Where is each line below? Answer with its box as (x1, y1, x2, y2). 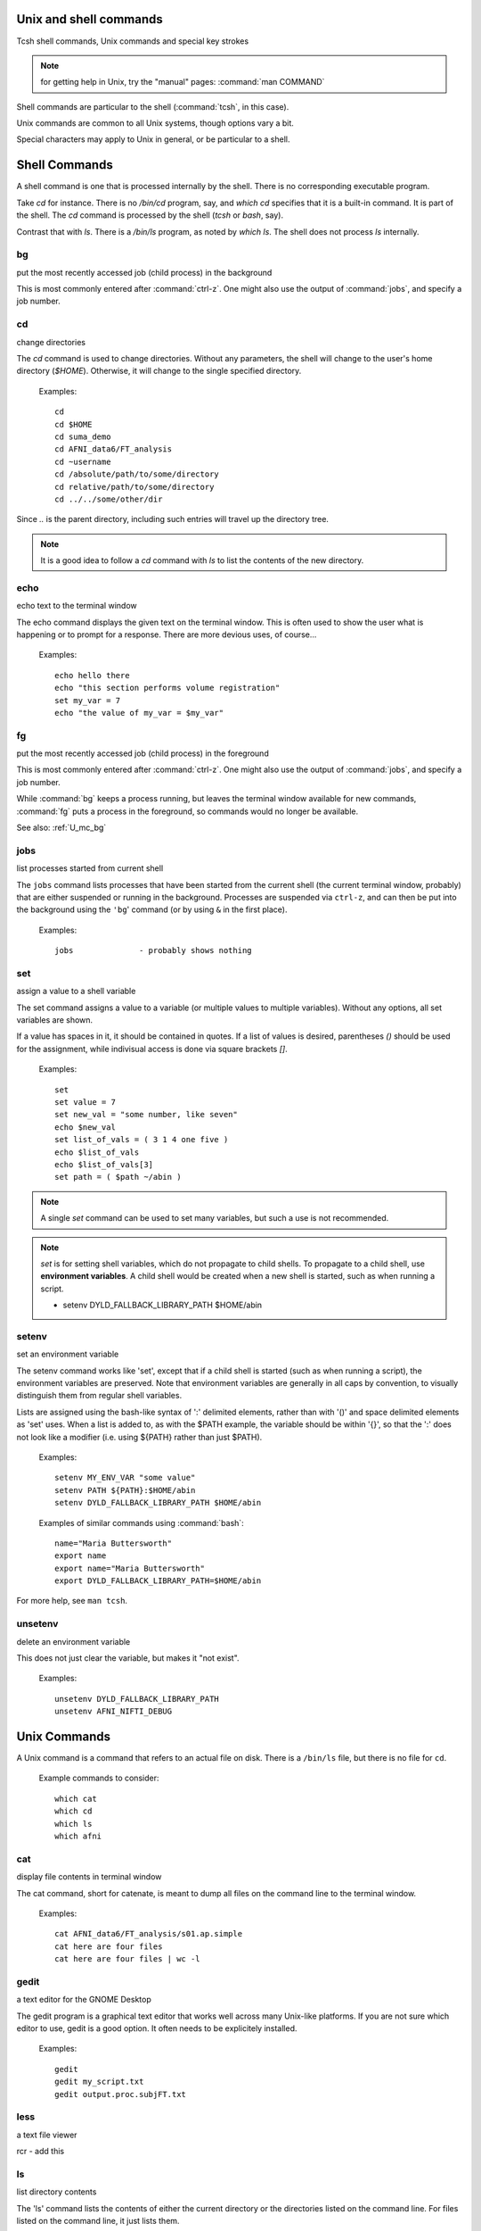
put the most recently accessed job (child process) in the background (16, 267, 273, 278)
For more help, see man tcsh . (16, 1596, 128, 1606)
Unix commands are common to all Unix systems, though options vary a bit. (16, 118, 294, 129)
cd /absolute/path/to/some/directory (54, 469, 220, 479)
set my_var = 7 (54, 695, 121, 705)
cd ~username (54, 456, 111, 467)
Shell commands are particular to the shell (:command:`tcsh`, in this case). (16, 101, 289, 112)
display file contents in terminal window (16, 1871, 162, 1882)
